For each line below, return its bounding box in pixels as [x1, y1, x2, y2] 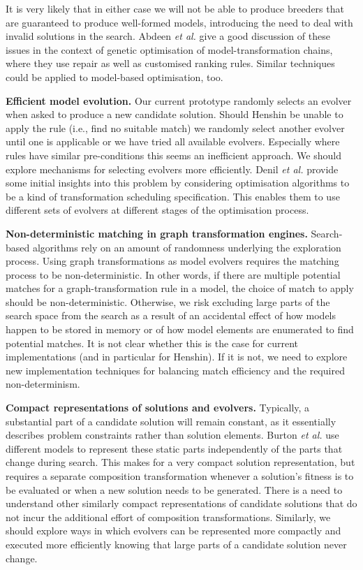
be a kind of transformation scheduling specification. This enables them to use [6, 189, 340, 203]
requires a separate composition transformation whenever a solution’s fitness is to [6, 469, 354, 483]
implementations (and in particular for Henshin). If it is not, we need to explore [6, 349, 348, 364]
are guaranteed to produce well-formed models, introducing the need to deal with [6, 15, 353, 29]
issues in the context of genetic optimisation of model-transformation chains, [6, 42, 333, 57]
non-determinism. [6, 377, 80, 391]
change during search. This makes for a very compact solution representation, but [6, 455, 355, 469]
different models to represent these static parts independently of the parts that [6, 441, 343, 455]
